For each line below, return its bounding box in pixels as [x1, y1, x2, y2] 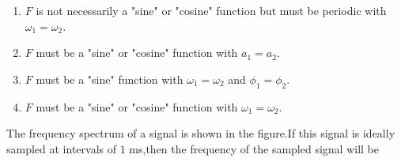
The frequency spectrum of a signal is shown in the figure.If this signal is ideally [6, 125, 395, 141]
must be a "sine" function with [36, 70, 183, 87]
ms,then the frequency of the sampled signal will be [129, 140, 380, 156]
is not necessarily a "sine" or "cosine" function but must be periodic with [36, 2, 387, 18]
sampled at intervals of [6, 140, 117, 156]
